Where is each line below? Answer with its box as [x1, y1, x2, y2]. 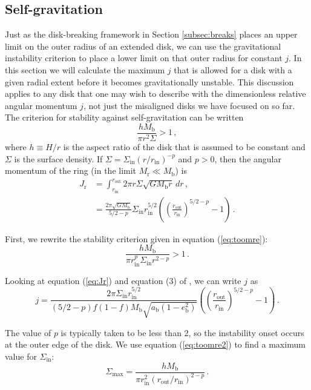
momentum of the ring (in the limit [5, 164, 137, 177]
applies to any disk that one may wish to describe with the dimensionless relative [5, 87, 306, 100]
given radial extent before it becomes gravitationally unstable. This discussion [5, 75, 294, 88]
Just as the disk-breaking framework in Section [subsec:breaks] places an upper [5, 28, 298, 41]
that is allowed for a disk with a [174, 63, 292, 76]
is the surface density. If [14, 152, 103, 165]
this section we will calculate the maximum [5, 63, 165, 76]
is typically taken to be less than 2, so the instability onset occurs [61, 326, 304, 339]
